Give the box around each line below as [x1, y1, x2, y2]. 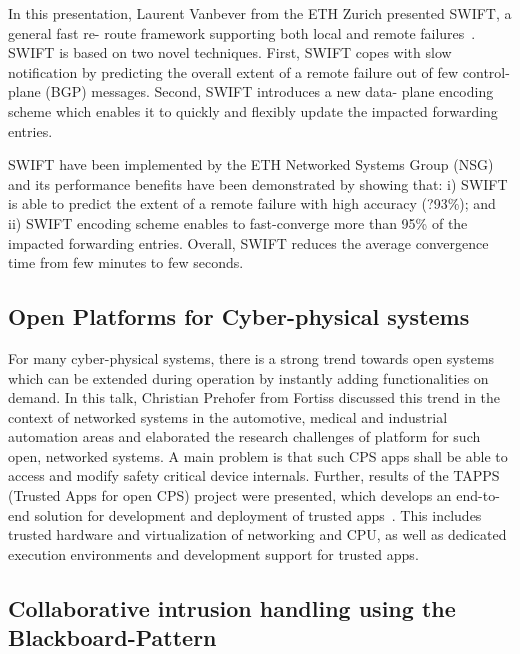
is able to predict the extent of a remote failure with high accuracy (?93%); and [8, 193, 496, 214]
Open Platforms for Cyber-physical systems [8, 301, 470, 332]
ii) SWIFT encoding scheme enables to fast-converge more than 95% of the [8, 212, 468, 233]
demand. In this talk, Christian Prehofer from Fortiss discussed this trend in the [8, 387, 501, 408]
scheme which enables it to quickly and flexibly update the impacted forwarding [8, 100, 498, 121]
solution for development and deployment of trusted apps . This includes [34, 504, 482, 525]
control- [462, 61, 510, 82]
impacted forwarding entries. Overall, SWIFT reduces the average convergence [8, 232, 489, 253]
